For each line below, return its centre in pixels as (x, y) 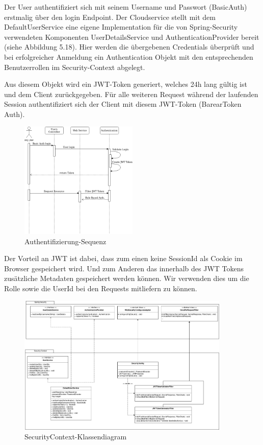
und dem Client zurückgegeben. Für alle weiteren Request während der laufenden (131, 94)
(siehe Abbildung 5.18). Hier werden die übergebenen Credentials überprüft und (129, 47)
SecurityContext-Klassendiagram (76, 437)
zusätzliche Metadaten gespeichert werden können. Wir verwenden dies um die (127, 278)
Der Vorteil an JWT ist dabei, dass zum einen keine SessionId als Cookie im (123, 258)
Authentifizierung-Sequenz (65, 241)
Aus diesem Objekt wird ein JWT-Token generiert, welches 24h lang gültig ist (126, 84)
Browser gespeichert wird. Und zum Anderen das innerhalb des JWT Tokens (124, 268)
